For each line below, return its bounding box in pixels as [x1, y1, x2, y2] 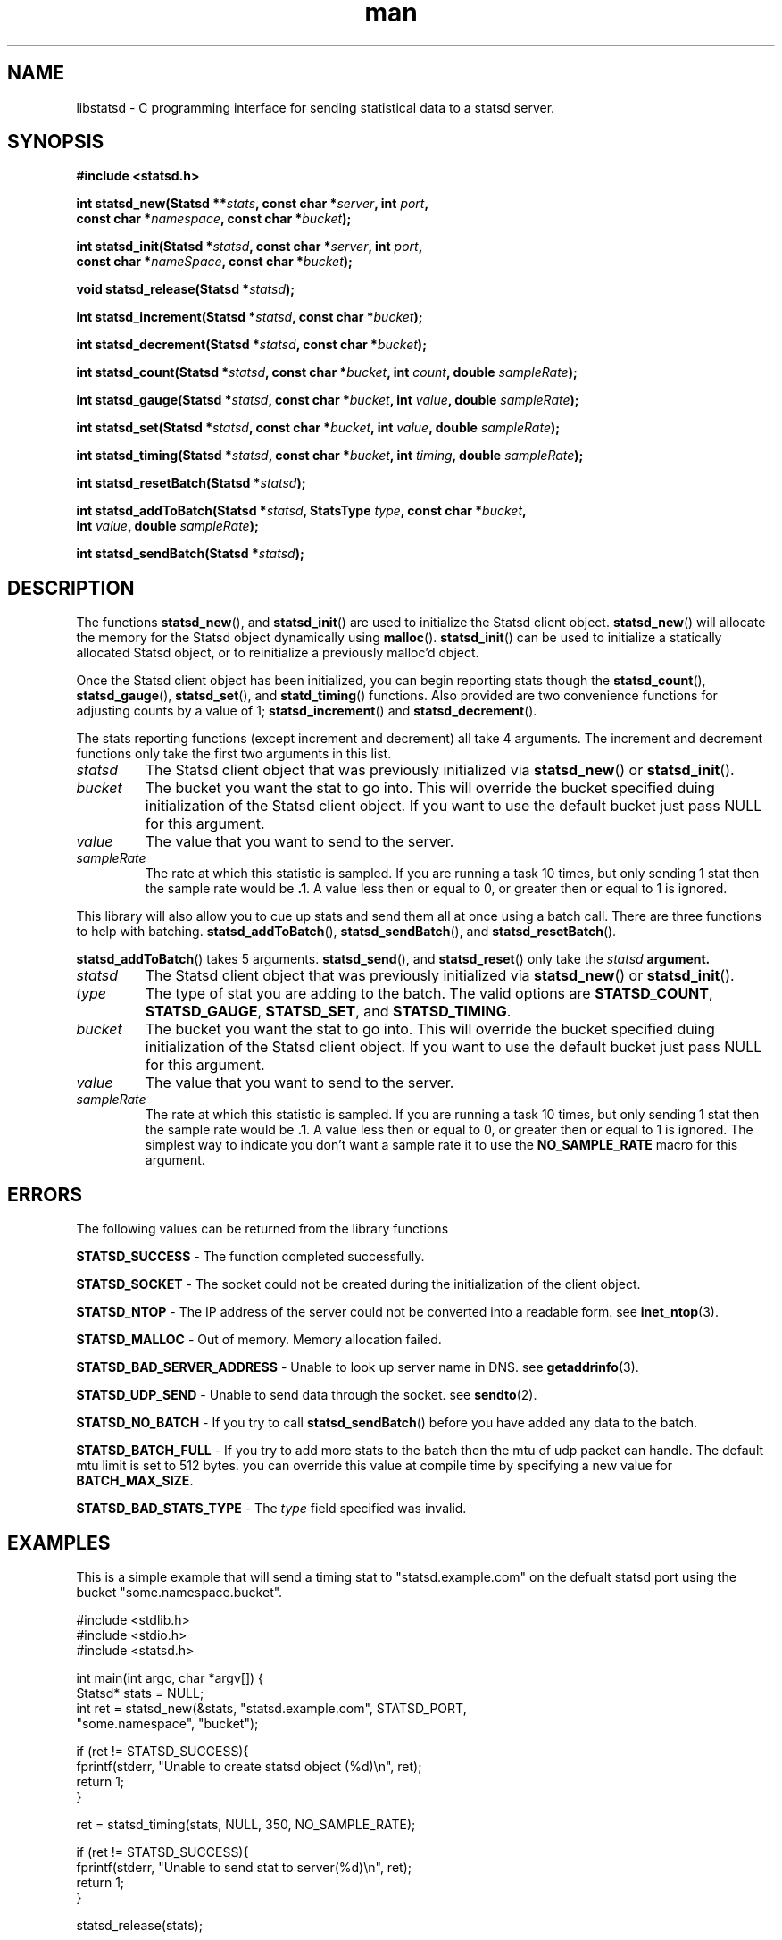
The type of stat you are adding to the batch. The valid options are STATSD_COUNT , [145, 984, 713, 1003]
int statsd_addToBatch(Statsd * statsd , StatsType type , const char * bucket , [76, 503, 527, 519]
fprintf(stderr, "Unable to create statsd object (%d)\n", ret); [76, 1758, 422, 1774]
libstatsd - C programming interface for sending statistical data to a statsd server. [76, 99, 555, 115]
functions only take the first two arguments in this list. [76, 746, 392, 762]
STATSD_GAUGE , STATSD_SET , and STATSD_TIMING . [145, 1002, 512, 1021]
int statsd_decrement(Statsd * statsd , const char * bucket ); [76, 337, 427, 353]
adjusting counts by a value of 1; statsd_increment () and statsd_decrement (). [76, 703, 537, 719]
